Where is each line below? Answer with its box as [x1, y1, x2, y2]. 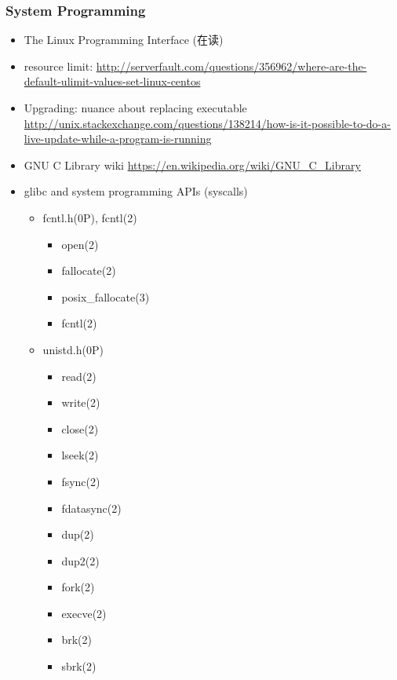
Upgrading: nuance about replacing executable [24, 100, 247, 115]
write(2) [61, 394, 100, 411]
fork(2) [61, 579, 95, 595]
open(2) [61, 236, 99, 252]
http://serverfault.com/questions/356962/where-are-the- [96, 57, 367, 74]
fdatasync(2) [61, 499, 122, 516]
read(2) [61, 367, 97, 384]
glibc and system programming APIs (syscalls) [24, 183, 248, 199]
